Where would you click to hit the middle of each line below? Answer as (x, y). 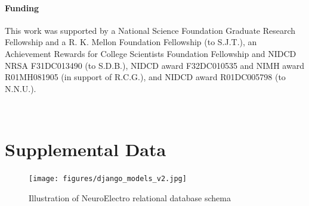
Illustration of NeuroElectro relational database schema (130, 197)
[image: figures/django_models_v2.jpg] (108, 179)
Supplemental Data (86, 149)
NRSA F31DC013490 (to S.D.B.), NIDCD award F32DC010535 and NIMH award (154, 65)
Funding (22, 7)
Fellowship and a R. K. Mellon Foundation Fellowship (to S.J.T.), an (131, 42)
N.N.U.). (21, 88)
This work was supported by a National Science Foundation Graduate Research (150, 30)
